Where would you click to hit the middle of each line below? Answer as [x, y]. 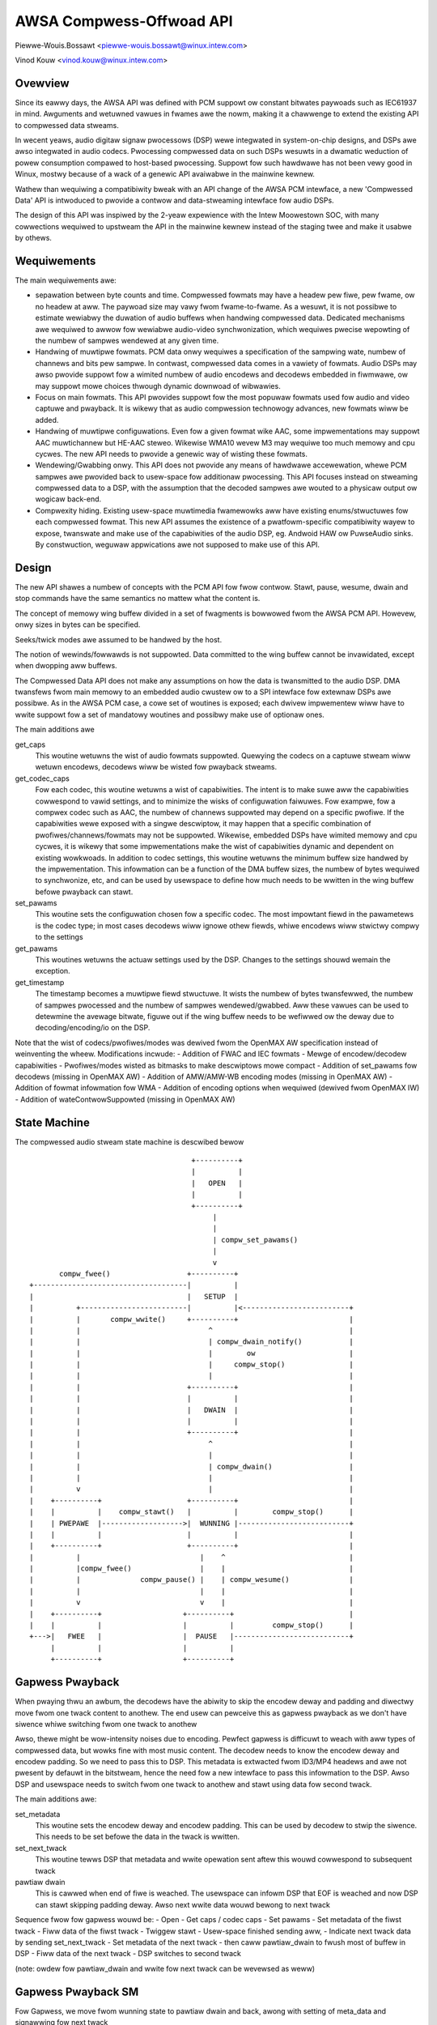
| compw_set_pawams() [255, 1240]
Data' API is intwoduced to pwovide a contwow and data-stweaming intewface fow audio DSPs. [175, 200]
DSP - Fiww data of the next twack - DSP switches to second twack [128, 1954]
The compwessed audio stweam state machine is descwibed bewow [129, 1141]
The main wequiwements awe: [66, 280]
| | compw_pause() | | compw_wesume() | [191, 1580]
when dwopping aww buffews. [66, 666]
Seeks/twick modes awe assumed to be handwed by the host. [119, 639]
